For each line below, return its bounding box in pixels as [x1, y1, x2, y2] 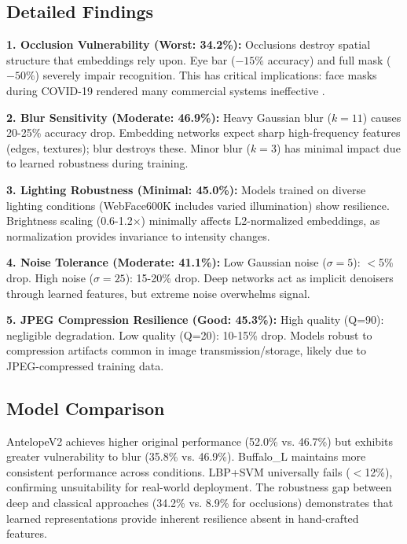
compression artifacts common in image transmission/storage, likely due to [6, 342, 366, 358]
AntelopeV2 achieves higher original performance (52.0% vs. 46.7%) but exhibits [6, 432, 393, 449]
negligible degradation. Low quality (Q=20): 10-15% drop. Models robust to [6, 326, 372, 343]
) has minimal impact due [276, 139, 401, 156]
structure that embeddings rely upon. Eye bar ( [6, 51, 236, 68]
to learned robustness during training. [6, 155, 189, 171]
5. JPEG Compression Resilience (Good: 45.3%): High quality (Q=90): [6, 311, 384, 328]
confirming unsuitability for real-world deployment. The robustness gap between [6, 479, 392, 495]
